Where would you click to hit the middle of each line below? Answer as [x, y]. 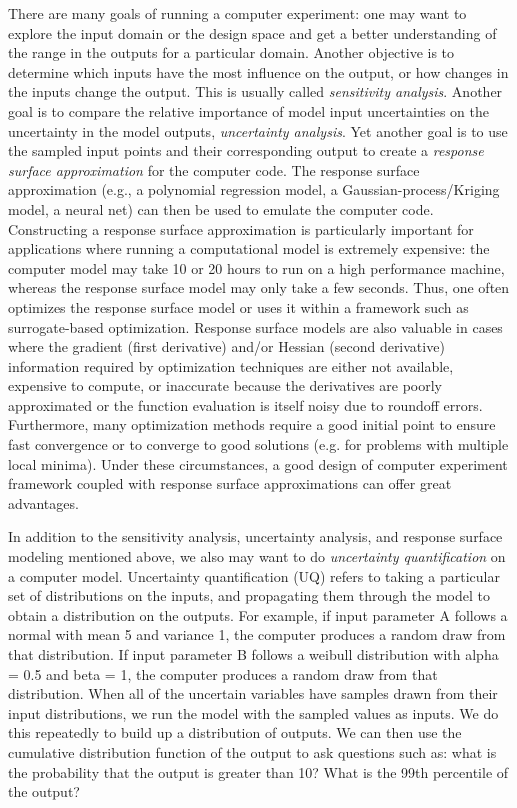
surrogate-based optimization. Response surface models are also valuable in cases [255, 326]
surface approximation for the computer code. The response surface [214, 169]
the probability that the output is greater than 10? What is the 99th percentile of [258, 771]
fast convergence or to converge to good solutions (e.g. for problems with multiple [258, 444]
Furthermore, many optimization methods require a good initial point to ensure [252, 424]
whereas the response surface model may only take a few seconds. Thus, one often [259, 287]
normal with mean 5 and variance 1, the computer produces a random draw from [257, 634]
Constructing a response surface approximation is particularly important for [241, 228]
